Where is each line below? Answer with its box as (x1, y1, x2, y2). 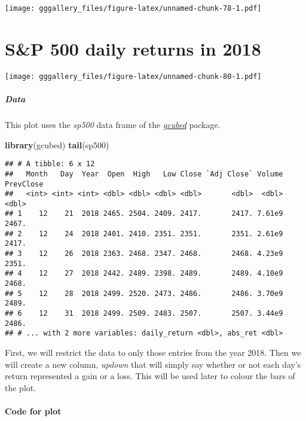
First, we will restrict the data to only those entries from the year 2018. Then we (5, 346, 301, 358)
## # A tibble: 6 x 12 (5, 160, 95, 169)
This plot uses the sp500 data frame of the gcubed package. (5, 118, 221, 130)
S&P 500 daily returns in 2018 (5, 36, 261, 60)
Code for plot (5, 404, 62, 417)
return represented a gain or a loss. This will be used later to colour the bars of (5, 370, 295, 382)
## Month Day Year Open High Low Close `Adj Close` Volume (5, 169, 283, 178)
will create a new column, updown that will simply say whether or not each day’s (5, 358, 301, 370)
